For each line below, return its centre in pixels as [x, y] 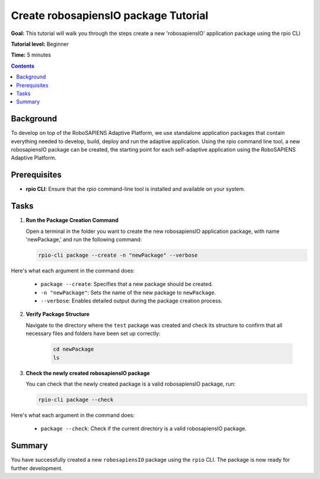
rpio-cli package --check [76, 400]
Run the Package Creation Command [72, 220]
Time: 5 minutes [31, 55]
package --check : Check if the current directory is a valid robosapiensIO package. [144, 428]
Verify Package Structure [58, 314]
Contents [23, 66]
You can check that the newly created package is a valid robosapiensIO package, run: [131, 384]
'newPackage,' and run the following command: [84, 239]
